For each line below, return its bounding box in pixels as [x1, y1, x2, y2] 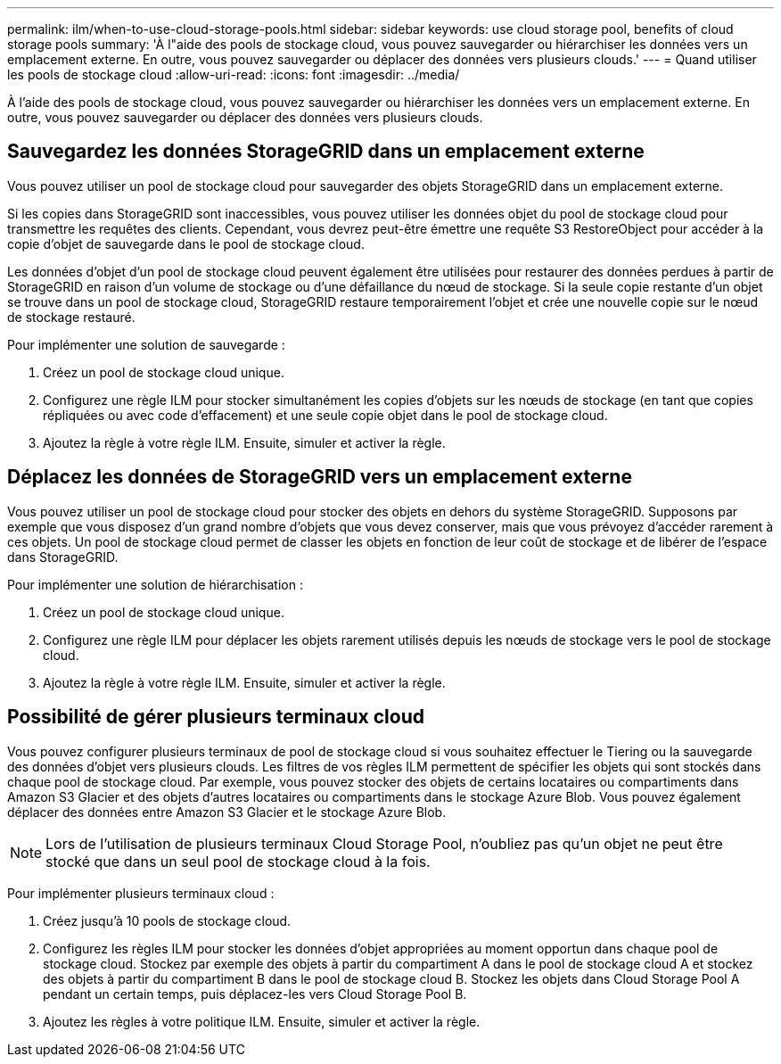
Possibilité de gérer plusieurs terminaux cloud [7, 705, 424, 729]
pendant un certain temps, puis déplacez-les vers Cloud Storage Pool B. [43, 986, 467, 1002]
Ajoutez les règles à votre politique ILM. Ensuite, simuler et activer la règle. [43, 1013, 481, 1029]
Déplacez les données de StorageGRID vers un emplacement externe [7, 466, 632, 489]
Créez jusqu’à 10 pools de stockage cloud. [43, 912, 292, 928]
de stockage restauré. [7, 309, 136, 325]
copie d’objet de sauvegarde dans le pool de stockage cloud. [7, 235, 365, 252]
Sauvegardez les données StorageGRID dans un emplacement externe [7, 140, 645, 163]
